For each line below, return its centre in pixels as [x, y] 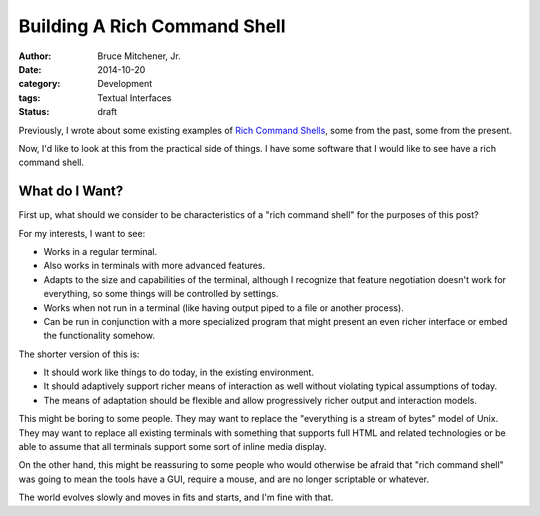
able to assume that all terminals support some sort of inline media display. [172, 447]
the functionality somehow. [99, 336]
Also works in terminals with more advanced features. [154, 266]
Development [125, 84]
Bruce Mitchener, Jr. [139, 56]
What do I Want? [71, 191]
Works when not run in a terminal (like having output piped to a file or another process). [223, 307]
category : [39, 84]
